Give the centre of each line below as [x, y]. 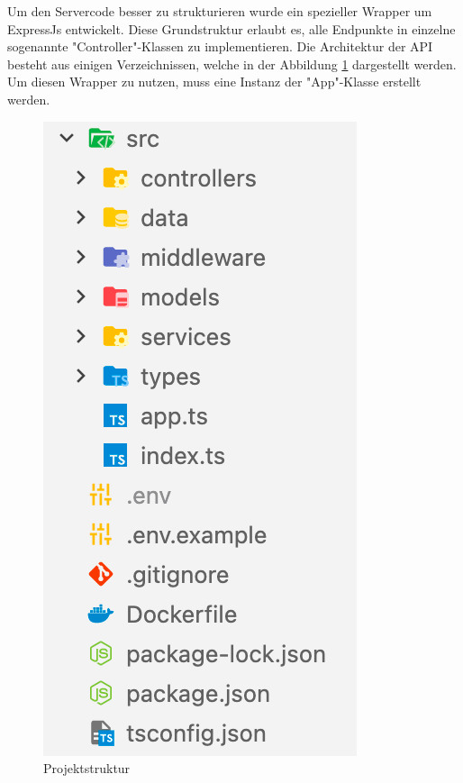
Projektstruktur [87, 768]
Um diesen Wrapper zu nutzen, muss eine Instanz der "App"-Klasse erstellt [214, 82]
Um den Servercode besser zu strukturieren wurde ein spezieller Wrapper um [220, 11]
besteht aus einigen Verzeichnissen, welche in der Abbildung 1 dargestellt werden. [232, 64]
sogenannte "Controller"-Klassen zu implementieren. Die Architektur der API [220, 46]
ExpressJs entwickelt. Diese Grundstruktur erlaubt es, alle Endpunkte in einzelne [231, 28]
